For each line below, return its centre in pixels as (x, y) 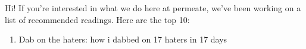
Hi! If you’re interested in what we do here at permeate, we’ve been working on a (153, 8)
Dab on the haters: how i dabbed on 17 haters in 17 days (123, 39)
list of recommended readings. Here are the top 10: (97, 19)
